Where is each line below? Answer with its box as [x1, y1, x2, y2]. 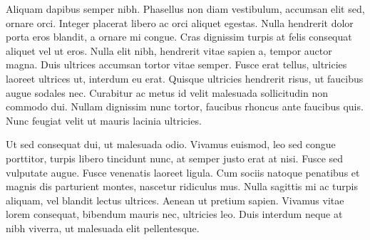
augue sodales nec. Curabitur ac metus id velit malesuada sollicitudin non [6, 85, 328, 100]
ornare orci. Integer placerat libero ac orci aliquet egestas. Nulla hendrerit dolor [6, 15, 354, 30]
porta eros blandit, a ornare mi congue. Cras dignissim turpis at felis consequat [6, 29, 352, 44]
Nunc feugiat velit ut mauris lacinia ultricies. [6, 113, 202, 127]
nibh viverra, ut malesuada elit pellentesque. [6, 220, 200, 235]
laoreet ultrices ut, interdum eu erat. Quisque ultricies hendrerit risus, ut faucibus [6, 71, 364, 85]
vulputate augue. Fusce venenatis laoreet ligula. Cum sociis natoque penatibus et [6, 165, 360, 179]
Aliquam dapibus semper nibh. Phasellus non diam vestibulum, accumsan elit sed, [6, 1, 365, 16]
